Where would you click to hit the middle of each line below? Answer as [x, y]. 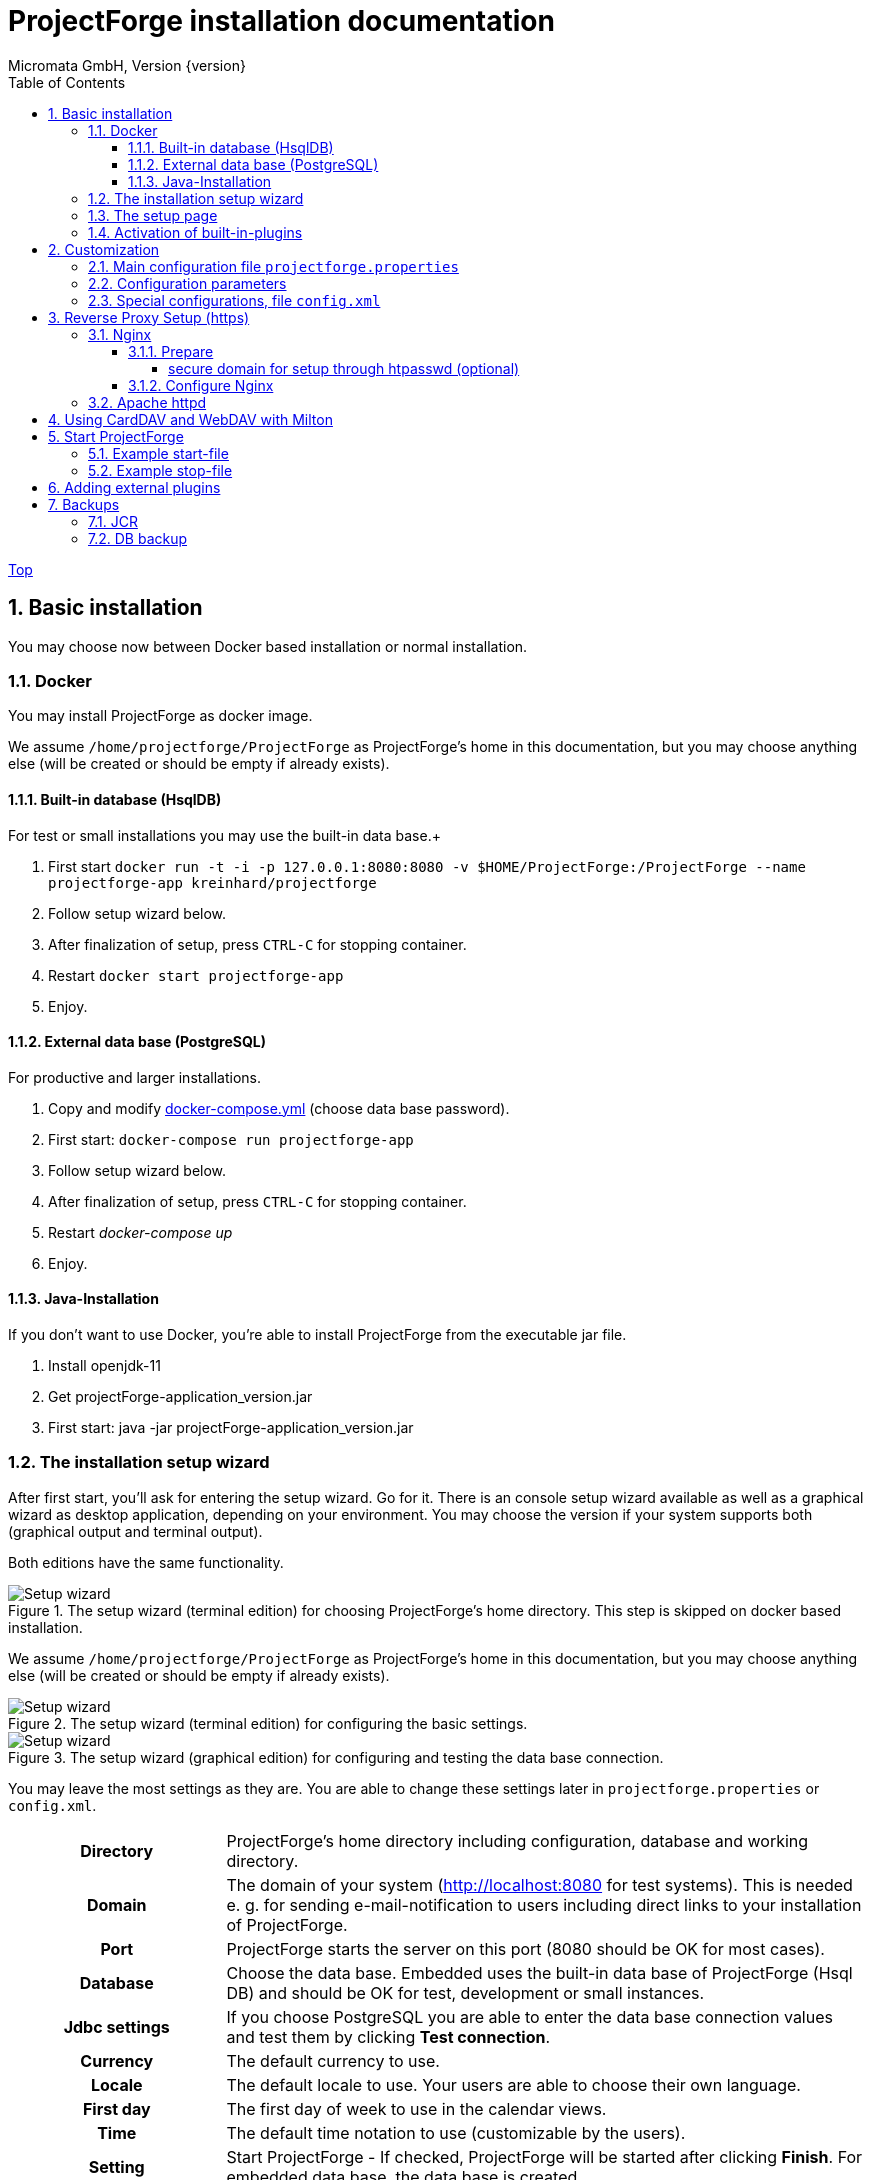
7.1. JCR [113, 521]
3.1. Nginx [120, 334]
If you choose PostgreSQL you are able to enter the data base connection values [529, 2016]
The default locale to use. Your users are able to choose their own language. [513, 2084]
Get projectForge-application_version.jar [180, 1396]
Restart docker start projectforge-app [196, 975]
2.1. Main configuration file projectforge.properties [273, 266]
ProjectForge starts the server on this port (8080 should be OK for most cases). [525, 1948]
